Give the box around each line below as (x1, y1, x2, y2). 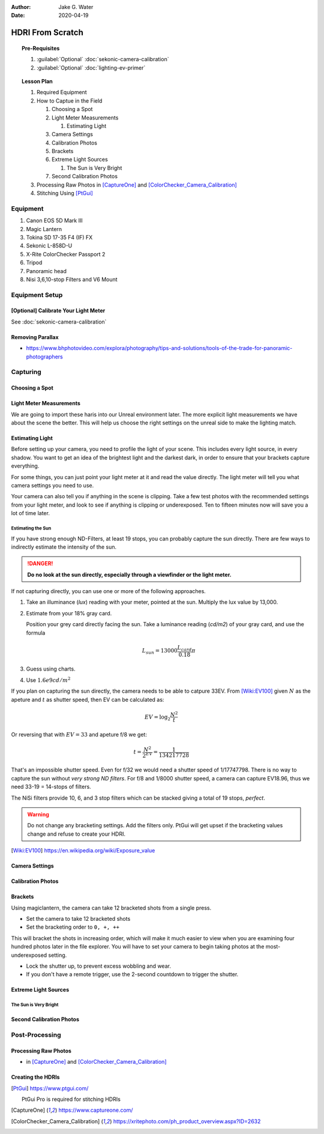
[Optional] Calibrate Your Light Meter (11, 307, 106, 315)
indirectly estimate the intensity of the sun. (11, 543, 117, 550)
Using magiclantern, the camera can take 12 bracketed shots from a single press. (11, 904, 212, 911)
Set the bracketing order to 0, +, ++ (26, 923, 120, 930)
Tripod (26, 259, 43, 267)
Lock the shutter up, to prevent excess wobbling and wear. (26, 962, 171, 970)
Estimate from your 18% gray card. (26, 609, 112, 617)
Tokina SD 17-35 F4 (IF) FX (26, 234, 93, 241)
